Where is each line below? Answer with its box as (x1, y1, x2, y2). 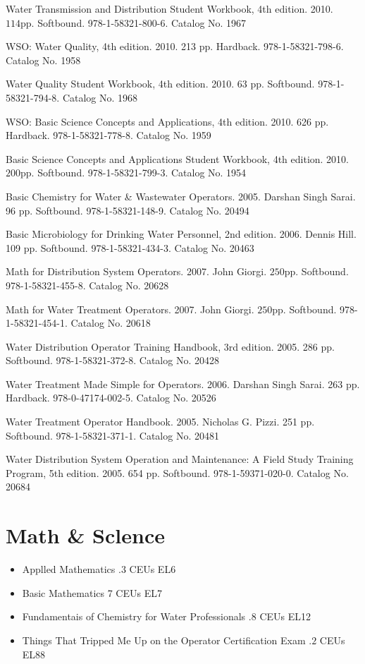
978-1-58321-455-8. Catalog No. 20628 (6, 277, 169, 292)
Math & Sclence (6, 521, 165, 550)
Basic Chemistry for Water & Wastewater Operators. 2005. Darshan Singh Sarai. (6, 188, 356, 203)
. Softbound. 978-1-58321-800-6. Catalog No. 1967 (31, 15, 247, 30)
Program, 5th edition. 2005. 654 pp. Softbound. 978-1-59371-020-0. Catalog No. (6, 465, 349, 480)
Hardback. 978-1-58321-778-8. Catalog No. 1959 (6, 128, 211, 143)
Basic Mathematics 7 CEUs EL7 (22, 585, 162, 600)
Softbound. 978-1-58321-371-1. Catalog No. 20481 (6, 428, 219, 442)
